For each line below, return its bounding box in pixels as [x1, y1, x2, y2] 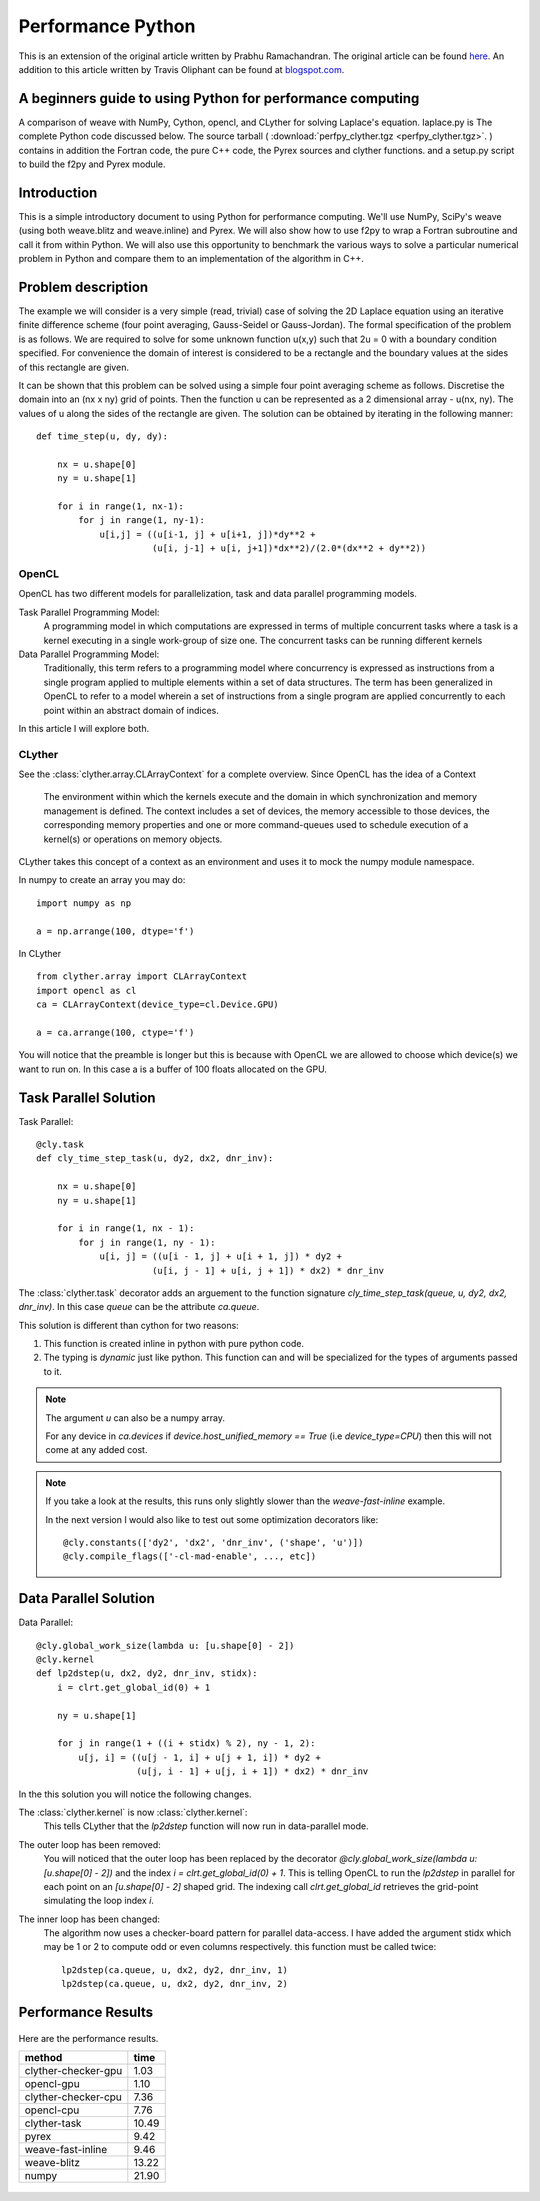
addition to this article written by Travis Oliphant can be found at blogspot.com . [18, 63, 345, 75]
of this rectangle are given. [18, 361, 130, 373]
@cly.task [36, 1138, 84, 1150]
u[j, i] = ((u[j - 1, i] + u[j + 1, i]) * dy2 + [78, 1751, 322, 1763]
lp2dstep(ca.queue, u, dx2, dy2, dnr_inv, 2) [61, 1978, 289, 1990]
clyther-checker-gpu [24, 2064, 123, 2078]
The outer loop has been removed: [18, 1838, 162, 1850]
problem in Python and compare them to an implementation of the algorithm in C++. [18, 253, 364, 265]
